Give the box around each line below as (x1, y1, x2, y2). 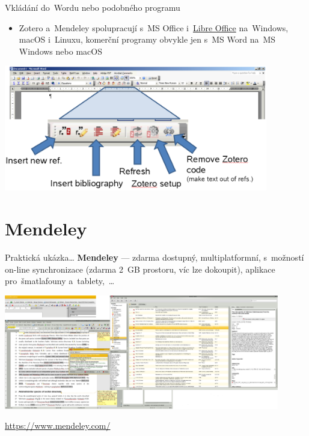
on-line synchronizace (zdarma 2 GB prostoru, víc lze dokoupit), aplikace (5, 262, 275, 275)
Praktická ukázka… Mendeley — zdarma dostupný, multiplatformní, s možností (5, 250, 304, 263)
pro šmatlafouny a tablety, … (5, 274, 115, 287)
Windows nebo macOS (19, 44, 102, 57)
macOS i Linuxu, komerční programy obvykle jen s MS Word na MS (19, 33, 276, 46)
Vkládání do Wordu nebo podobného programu (5, 1, 180, 13)
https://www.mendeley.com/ (5, 419, 111, 432)
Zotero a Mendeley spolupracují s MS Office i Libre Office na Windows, (19, 21, 289, 34)
